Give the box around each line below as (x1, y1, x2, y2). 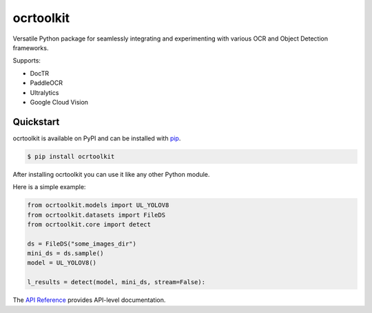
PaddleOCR (30, 79, 63, 87)
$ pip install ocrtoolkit (27, 152, 115, 160)
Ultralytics (30, 88, 59, 96)
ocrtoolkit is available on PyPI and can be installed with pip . (12, 134, 181, 142)
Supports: (12, 56, 41, 65)
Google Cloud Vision (30, 98, 89, 106)
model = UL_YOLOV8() (27, 259, 96, 267)
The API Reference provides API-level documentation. (12, 296, 166, 304)
